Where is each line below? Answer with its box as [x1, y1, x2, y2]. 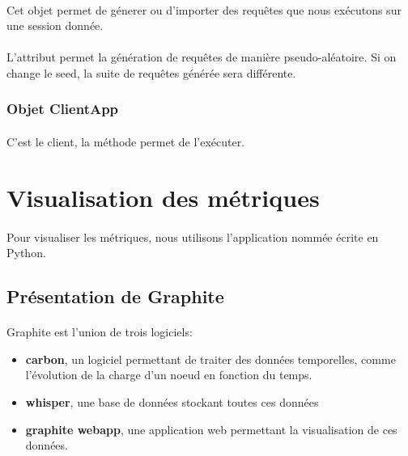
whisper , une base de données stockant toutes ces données [25, 393, 319, 410]
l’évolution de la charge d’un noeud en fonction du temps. [25, 366, 312, 383]
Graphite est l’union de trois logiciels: [6, 323, 193, 340]
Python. [6, 244, 46, 261]
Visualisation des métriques [6, 180, 320, 213]
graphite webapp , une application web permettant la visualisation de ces [25, 420, 397, 437]
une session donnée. [6, 17, 104, 34]
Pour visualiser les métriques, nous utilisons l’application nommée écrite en [6, 228, 379, 245]
